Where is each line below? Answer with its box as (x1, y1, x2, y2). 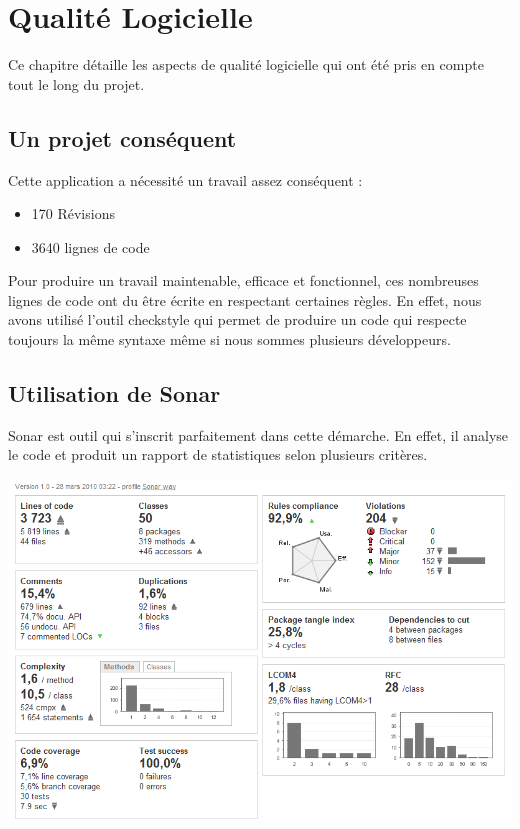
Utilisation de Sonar (8, 378, 221, 409)
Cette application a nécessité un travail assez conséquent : (8, 169, 363, 190)
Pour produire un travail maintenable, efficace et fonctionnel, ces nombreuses (8, 270, 479, 291)
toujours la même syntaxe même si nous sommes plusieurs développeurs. (8, 329, 451, 350)
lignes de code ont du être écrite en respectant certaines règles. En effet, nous (8, 289, 482, 310)
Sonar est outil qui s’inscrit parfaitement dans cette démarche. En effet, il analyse (8, 424, 509, 445)
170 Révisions (31, 203, 115, 224)
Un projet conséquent (8, 122, 237, 153)
